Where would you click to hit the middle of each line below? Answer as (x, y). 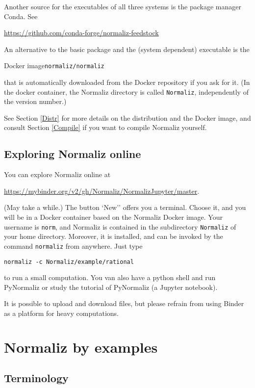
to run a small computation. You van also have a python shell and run (110, 277)
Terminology (36, 378)
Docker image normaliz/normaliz (54, 65)
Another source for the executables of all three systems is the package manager (123, 6)
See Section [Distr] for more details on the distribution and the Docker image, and (127, 117)
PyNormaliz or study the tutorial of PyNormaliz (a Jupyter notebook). (111, 287)
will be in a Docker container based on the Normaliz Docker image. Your (113, 217)
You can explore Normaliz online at (57, 174)
